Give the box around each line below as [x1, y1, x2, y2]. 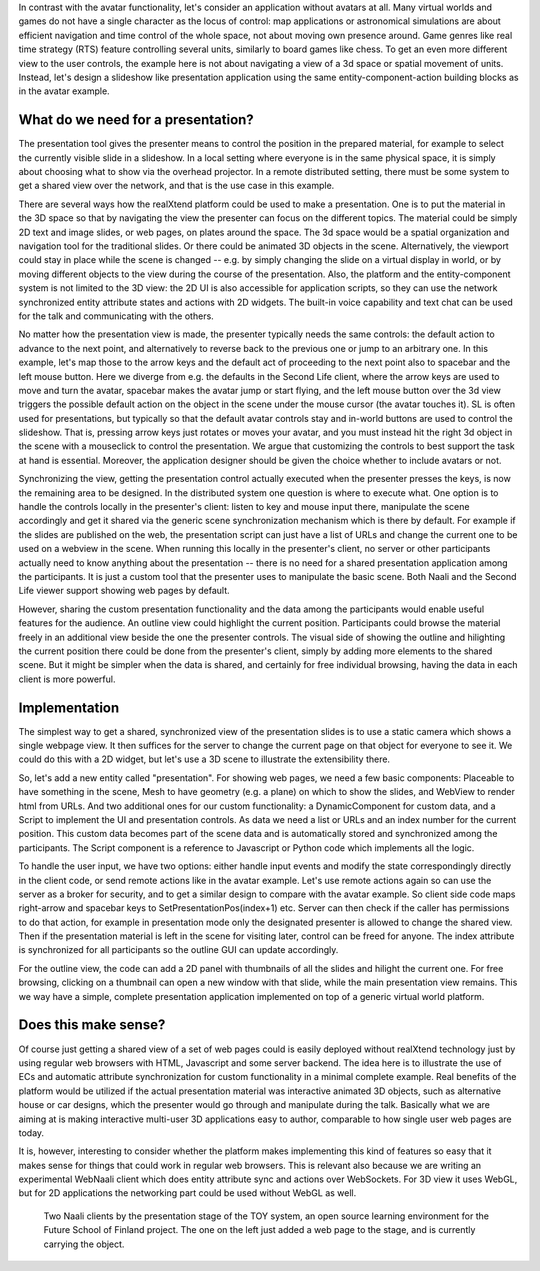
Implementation [18, 699, 120, 716]
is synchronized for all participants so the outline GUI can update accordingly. [18, 944, 339, 956]
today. [18, 1126, 45, 1139]
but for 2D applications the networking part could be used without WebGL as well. [18, 1187, 357, 1199]
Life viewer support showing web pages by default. [18, 585, 230, 597]
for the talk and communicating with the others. [18, 310, 214, 322]
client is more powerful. [18, 673, 116, 685]
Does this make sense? [18, 1016, 166, 1034]
